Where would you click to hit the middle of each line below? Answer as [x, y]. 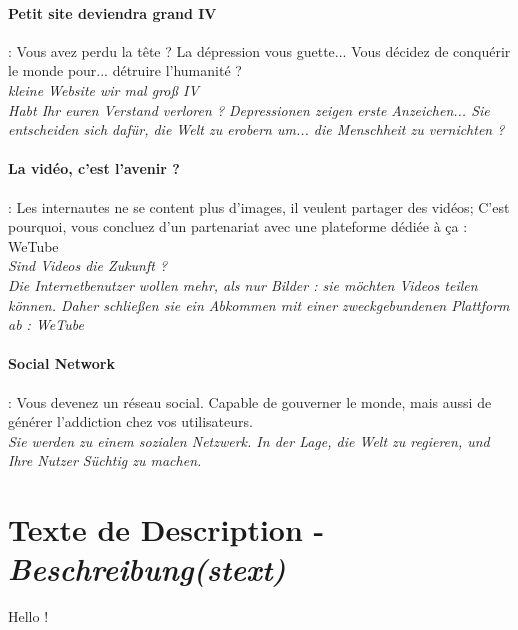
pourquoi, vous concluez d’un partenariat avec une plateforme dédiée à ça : [238, 226]
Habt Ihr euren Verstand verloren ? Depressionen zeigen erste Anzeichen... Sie [249, 109]
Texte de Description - [166, 529]
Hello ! [28, 616]
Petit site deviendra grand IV [112, 12]
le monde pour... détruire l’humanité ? [125, 70]
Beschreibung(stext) [147, 569]
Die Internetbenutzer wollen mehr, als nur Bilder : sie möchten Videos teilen [243, 284]
